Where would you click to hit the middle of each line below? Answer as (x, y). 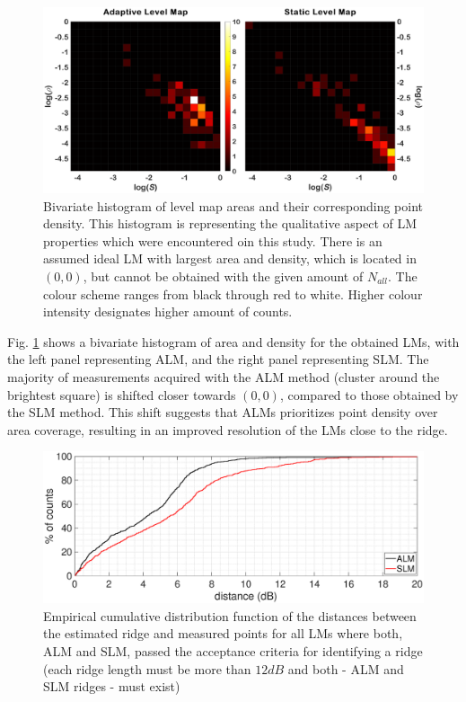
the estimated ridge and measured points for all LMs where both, (223, 633)
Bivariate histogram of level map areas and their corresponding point (233, 205)
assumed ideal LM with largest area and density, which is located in (230, 258)
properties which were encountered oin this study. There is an (213, 240)
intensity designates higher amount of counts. (168, 311)
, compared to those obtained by (369, 394)
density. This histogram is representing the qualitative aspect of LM (230, 223)
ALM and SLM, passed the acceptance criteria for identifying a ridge (233, 651)
